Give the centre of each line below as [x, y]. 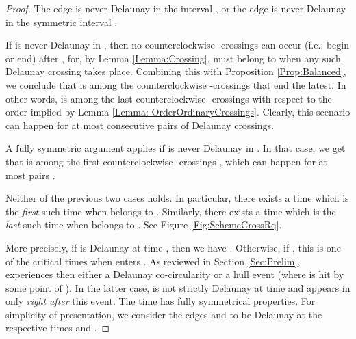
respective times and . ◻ [58, 328]
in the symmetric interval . [62, 22]
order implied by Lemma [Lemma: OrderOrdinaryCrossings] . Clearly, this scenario [178, 112]
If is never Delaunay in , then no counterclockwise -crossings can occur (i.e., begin [177, 45]
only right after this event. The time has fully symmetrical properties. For [161, 301]
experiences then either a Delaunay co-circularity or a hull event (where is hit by [175, 274]
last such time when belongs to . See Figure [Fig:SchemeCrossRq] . [144, 225]
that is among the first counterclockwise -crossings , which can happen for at [166, 161]
